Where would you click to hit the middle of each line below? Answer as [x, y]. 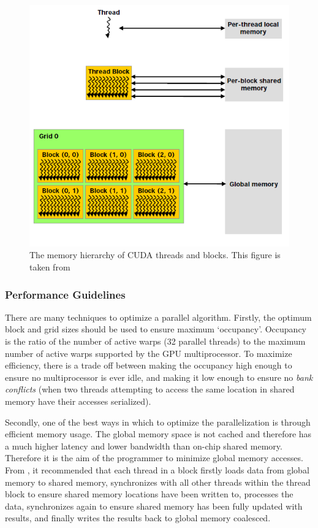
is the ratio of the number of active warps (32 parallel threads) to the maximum [155, 341]
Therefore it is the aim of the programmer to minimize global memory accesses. [154, 458]
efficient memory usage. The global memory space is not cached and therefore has [158, 434]
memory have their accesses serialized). [78, 401]
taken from [50, 267]
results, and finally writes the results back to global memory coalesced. [138, 518]
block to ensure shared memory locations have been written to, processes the [149, 494]
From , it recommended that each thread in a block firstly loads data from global [157, 470]
